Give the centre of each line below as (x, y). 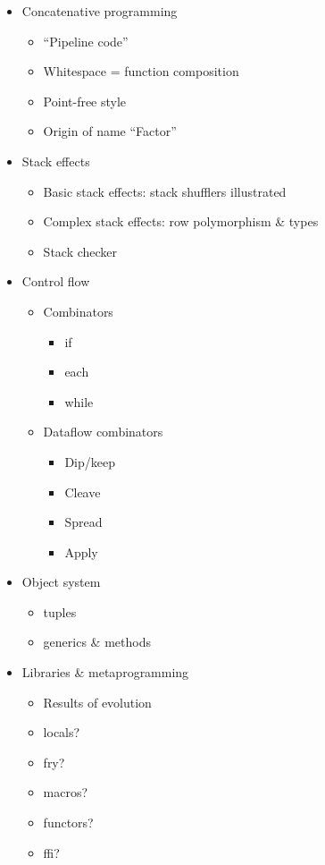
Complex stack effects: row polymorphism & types (181, 221)
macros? (66, 792)
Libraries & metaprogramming (105, 672)
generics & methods (97, 642)
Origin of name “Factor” (110, 131)
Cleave (83, 492)
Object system (61, 582)
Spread (83, 522)
